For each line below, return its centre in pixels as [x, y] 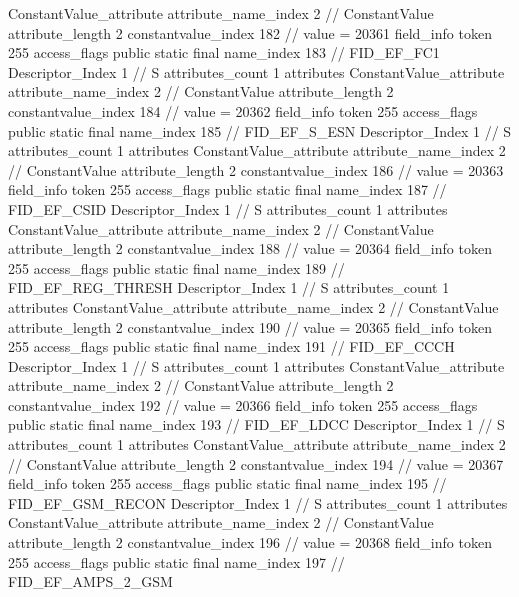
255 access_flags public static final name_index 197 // [176, 561]
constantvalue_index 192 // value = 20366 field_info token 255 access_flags [243, 404]
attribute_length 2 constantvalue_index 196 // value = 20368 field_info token [250, 542]
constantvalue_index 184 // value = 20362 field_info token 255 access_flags [243, 110]
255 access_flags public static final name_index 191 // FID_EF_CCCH [231, 346]
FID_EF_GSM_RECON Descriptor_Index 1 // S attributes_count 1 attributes [258, 502]
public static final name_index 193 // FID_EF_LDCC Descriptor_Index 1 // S [256, 424]
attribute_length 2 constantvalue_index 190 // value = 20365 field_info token [250, 326]
